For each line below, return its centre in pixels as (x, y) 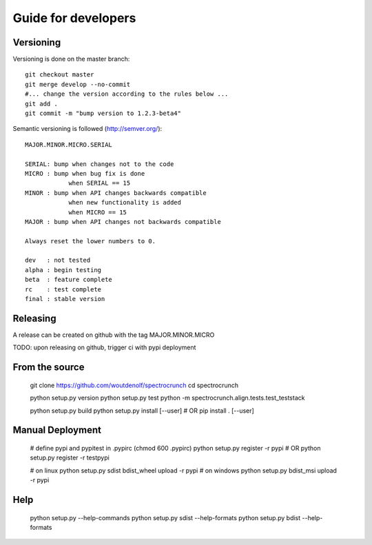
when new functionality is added (125, 203)
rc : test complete (63, 289)
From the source (49, 368)
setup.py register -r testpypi (70, 457)
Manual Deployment (57, 430)
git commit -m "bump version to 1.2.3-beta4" (103, 113)
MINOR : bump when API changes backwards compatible (116, 193)
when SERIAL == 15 (100, 183)
